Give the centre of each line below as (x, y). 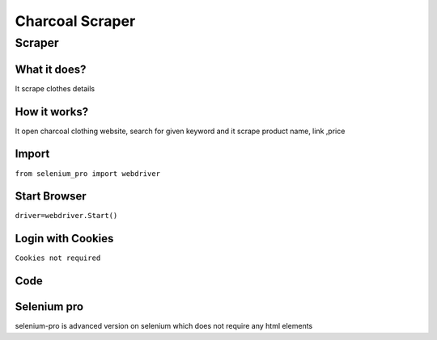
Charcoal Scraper (75, 21)
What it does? (51, 69)
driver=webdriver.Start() (66, 216)
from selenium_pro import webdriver (88, 173)
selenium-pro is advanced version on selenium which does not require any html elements (164, 326)
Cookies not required (58, 258)
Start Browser (51, 197)
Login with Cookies (64, 239)
